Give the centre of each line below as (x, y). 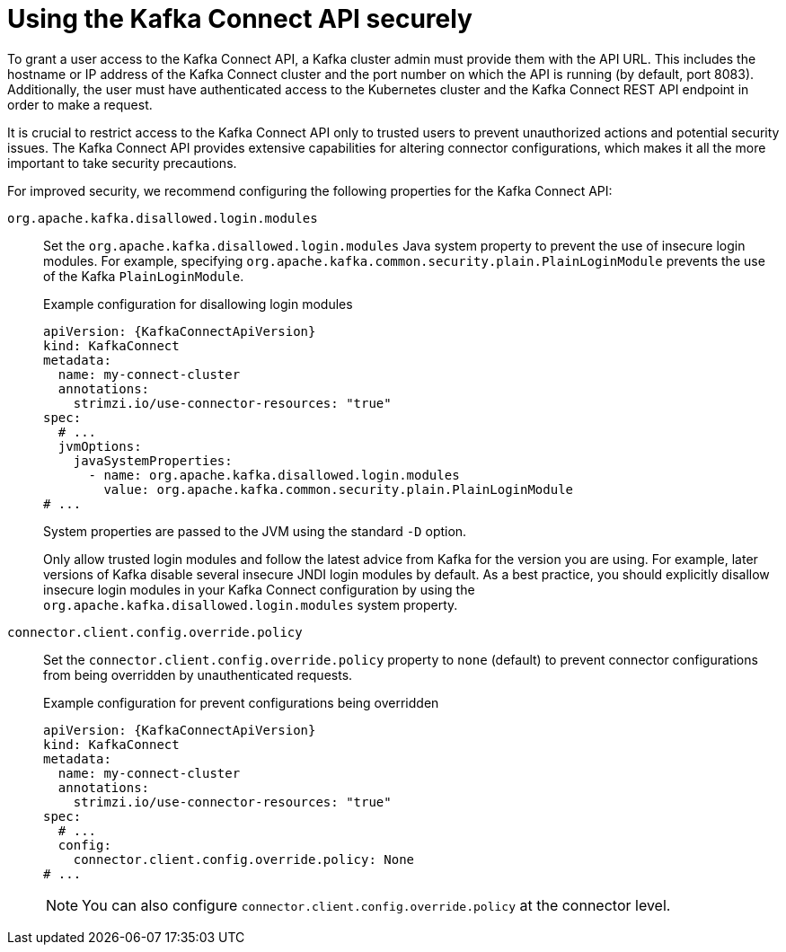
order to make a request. (80, 104)
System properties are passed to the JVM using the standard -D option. (255, 531)
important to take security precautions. (122, 163)
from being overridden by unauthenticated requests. (198, 674)
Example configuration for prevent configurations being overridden (241, 702)
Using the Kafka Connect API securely (240, 19)
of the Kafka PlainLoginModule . (144, 276)
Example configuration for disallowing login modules (198, 304)
